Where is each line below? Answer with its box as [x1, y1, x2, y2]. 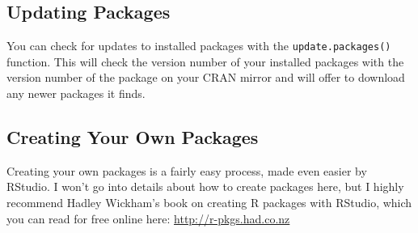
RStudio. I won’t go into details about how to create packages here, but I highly [6, 178, 404, 195]
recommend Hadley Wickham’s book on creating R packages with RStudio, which [6, 194, 412, 211]
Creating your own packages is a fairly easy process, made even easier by [6, 162, 367, 179]
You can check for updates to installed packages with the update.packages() [6, 37, 391, 54]
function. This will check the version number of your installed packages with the [6, 53, 404, 70]
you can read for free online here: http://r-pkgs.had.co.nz [6, 210, 290, 227]
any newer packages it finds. [6, 85, 146, 102]
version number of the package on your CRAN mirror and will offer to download [6, 69, 405, 86]
